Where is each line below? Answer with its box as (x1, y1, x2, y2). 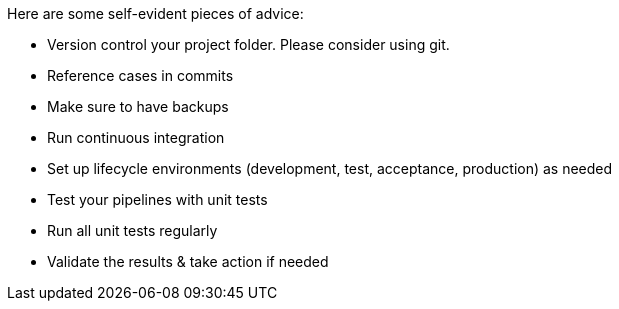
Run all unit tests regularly (47, 222, 218, 239)
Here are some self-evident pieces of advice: (7, 5, 304, 22)
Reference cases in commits (47, 67, 234, 84)
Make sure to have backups (47, 98, 229, 115)
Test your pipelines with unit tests (47, 191, 268, 208)
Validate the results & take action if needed (47, 253, 329, 270)
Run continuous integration (47, 129, 225, 146)
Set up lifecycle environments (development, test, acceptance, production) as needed (47, 160, 613, 177)
